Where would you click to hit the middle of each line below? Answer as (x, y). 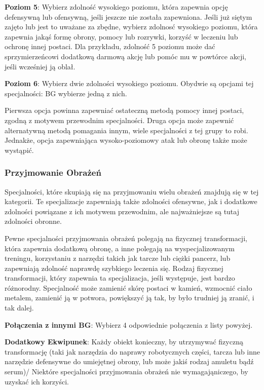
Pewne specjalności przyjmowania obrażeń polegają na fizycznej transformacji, (126, 238)
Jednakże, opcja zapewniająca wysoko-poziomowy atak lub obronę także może (126, 140)
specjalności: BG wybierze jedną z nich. (66, 93)
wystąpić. (19, 150)
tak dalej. (19, 308)
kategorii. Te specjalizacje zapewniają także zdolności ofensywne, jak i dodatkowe (131, 201)
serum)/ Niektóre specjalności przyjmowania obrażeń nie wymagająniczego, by (126, 372)
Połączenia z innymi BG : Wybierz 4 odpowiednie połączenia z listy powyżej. (129, 324)
